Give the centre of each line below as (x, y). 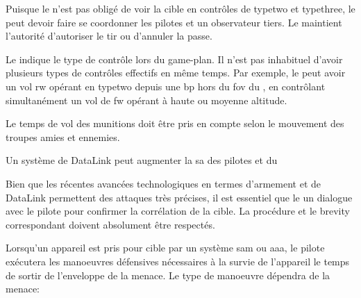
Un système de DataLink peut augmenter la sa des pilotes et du (142, 160)
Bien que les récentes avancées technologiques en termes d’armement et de (163, 183)
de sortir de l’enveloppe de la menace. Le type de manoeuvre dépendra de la (168, 275)
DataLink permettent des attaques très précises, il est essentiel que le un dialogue (179, 197)
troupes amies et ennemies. (63, 136)
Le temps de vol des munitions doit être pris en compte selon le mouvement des (175, 123)
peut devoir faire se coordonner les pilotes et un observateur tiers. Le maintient (174, 22)
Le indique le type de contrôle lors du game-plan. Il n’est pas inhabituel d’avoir (174, 59)
